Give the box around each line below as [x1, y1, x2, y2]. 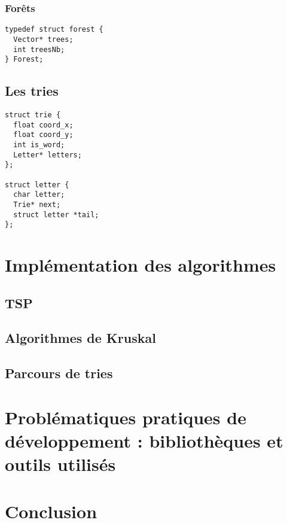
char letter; [13, 190, 65, 199]
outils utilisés [5, 452, 116, 476]
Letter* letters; [13, 150, 82, 159]
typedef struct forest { [5, 25, 103, 34]
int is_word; [13, 141, 65, 150]
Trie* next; [13, 200, 61, 209]
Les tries [5, 81, 59, 100]
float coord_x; [13, 120, 74, 129]
